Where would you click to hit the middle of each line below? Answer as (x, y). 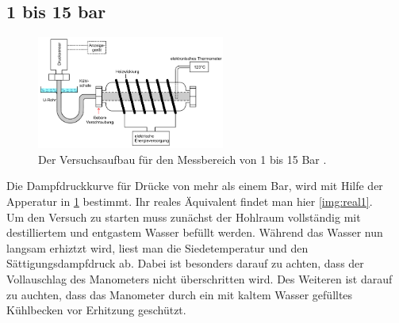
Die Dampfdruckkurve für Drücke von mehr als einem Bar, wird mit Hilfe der (195, 186)
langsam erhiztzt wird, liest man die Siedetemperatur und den (157, 247)
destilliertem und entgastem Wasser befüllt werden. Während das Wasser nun (195, 232)
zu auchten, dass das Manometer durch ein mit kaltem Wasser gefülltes (180, 294)
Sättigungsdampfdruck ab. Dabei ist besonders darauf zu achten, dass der (185, 263)
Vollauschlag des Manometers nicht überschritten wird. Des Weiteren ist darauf (199, 278)
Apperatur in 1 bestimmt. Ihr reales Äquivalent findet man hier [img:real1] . (190, 201)
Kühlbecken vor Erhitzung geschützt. (96, 310)
